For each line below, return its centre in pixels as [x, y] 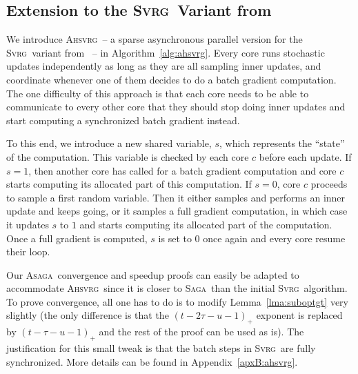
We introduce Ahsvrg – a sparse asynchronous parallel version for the [155, 39]
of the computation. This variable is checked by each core [128, 156]
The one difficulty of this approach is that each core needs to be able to [158, 93]
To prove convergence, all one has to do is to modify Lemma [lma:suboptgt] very [177, 301]
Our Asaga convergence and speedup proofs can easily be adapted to [153, 274]
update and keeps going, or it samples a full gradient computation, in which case [177, 211]
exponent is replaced [299, 315]
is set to [175, 238]
